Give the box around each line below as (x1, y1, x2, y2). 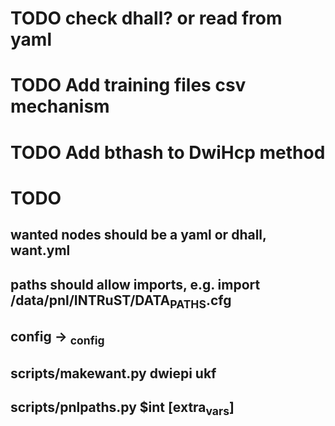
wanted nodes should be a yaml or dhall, (10, 227, 267, 244)
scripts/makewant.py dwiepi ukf (10, 365, 217, 382)
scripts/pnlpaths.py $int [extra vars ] (10, 399, 235, 419)
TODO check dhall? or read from (10, 7, 283, 30)
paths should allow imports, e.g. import (10, 276, 261, 293)
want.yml (10, 242, 71, 259)
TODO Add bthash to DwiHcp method (10, 141, 326, 164)
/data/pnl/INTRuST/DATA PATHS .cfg (10, 292, 232, 311)
